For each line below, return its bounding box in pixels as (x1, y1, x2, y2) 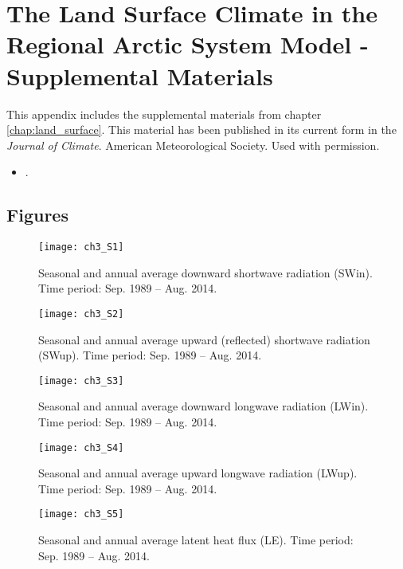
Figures (6, 202, 68, 227)
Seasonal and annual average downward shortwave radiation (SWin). (38, 264, 373, 281)
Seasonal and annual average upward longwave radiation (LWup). (38, 465, 358, 481)
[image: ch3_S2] (38, 308, 124, 320)
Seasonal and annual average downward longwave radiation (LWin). (38, 398, 369, 414)
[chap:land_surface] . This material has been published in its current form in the (6, 121, 397, 138)
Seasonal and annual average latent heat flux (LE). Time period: (38, 532, 354, 548)
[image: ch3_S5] (38, 508, 124, 520)
